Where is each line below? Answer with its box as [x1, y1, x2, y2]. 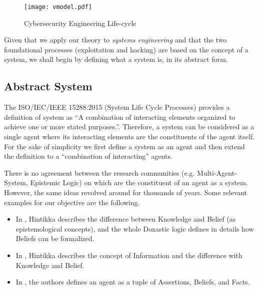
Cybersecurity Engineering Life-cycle [24, 17, 136, 28]
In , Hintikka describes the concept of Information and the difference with [15, 250, 242, 260]
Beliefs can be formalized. [15, 233, 94, 244]
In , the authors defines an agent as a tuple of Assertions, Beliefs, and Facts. [15, 277, 250, 287]
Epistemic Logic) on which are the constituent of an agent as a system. [30, 177, 248, 188]
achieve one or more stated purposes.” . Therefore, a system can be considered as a [4, 121, 254, 132]
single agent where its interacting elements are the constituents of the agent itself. [4, 131, 255, 142]
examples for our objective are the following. [4, 197, 140, 207]
